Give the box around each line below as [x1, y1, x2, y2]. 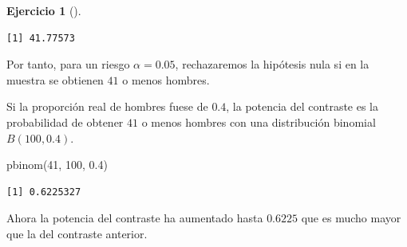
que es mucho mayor [301, 210, 401, 226]
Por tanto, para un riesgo [6, 56, 130, 73]
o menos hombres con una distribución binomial [141, 113, 376, 130]
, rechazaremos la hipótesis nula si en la [175, 56, 369, 73]
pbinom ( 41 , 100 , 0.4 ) [6, 156, 108, 173]
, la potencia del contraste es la [226, 98, 379, 115]
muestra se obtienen [6, 71, 104, 88]
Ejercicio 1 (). [6, 2, 81, 18]
